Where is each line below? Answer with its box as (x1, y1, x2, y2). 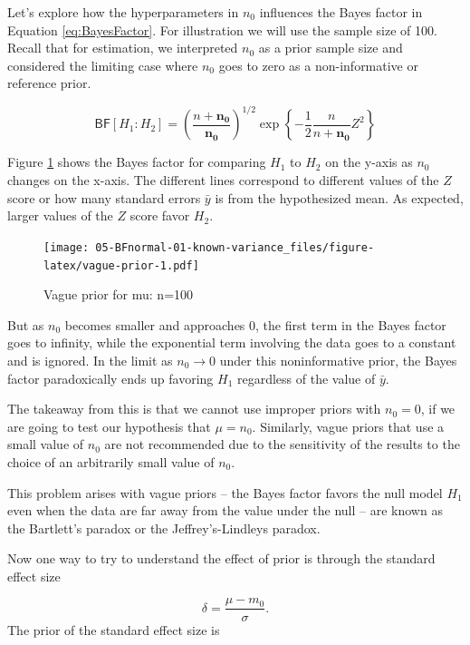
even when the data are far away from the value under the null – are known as (7, 501, 443, 520)
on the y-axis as (325, 152, 413, 171)
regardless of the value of (237, 368, 376, 387)
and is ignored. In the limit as (7, 350, 173, 369)
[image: (43, 240, 90, 254)
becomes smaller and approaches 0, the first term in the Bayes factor (64, 315, 446, 334)
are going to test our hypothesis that (7, 416, 211, 435)
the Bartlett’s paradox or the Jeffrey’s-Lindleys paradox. (7, 518, 321, 537)
